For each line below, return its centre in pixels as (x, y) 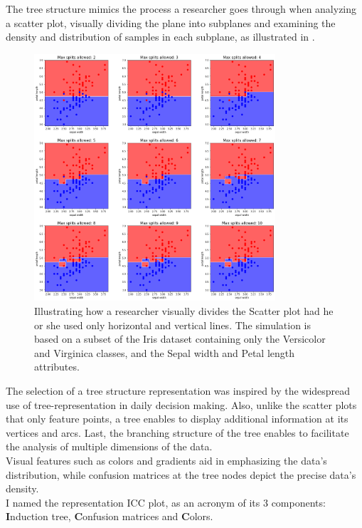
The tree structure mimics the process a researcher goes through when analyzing (181, 9)
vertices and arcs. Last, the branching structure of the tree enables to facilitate (177, 432)
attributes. (57, 367)
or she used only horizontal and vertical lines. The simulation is (173, 325)
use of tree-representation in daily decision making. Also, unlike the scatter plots (181, 404)
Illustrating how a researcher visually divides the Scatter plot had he (184, 311)
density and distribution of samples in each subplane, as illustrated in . (160, 37)
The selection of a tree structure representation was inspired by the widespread (178, 390)
